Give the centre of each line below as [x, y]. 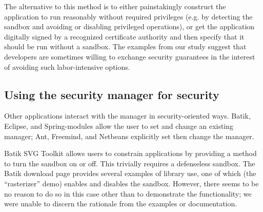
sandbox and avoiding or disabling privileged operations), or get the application [129, 26]
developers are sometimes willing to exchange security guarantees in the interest [130, 56]
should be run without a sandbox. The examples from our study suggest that [125, 46]
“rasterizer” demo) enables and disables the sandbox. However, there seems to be [131, 183]
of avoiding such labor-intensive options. [67, 66]
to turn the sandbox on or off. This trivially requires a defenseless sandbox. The [130, 163]
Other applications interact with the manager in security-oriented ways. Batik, [127, 116]
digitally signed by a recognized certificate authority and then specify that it [124, 36]
